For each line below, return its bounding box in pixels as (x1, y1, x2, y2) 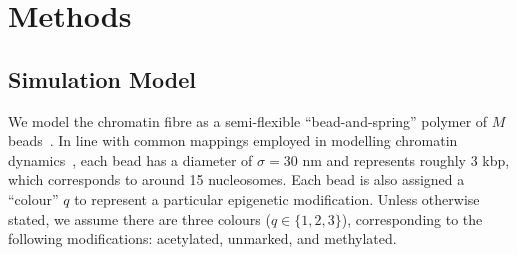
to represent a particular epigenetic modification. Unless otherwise (74, 188, 480, 209)
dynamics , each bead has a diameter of (8, 149, 253, 170)
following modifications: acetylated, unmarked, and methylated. (8, 228, 397, 249)
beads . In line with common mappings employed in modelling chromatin (8, 130, 458, 151)
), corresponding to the (341, 208, 483, 229)
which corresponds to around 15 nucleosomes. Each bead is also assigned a (8, 169, 465, 190)
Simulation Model (8, 63, 196, 94)
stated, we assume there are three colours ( (8, 208, 271, 229)
